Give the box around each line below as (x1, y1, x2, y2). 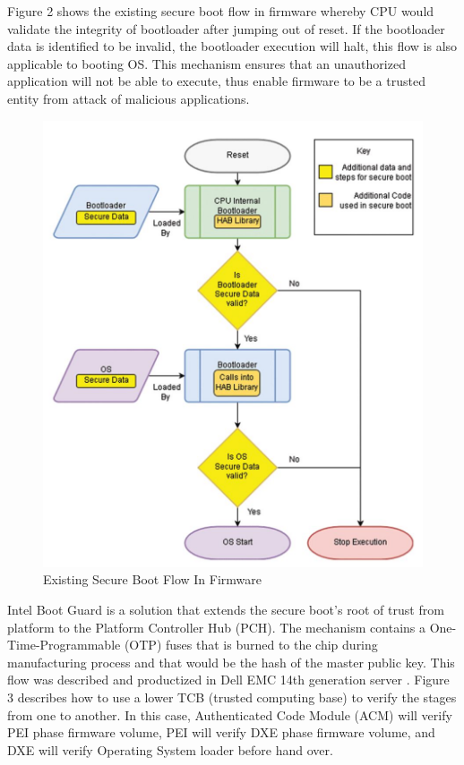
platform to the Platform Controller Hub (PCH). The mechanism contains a (7, 617, 425, 636)
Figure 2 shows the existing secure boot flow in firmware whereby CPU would (7, 2, 434, 20)
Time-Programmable (7, 635, 121, 654)
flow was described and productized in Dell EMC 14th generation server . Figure (7, 670, 450, 689)
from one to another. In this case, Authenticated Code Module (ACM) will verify (7, 705, 452, 724)
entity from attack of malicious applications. (7, 89, 250, 107)
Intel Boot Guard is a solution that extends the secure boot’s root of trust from (7, 599, 444, 618)
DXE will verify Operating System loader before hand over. (7, 740, 333, 759)
